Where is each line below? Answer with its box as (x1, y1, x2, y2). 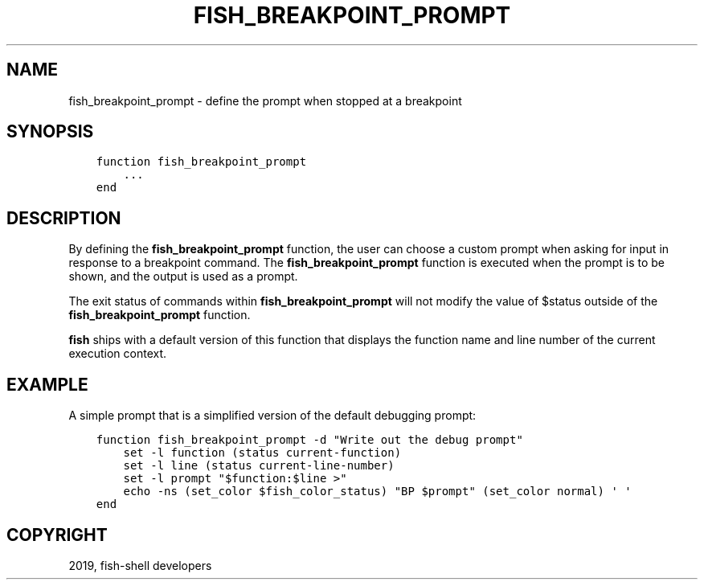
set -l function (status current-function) (123, 446, 402, 460)
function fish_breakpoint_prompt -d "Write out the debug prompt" (96, 433, 523, 447)
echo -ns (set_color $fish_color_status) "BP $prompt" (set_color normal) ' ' (123, 485, 632, 498)
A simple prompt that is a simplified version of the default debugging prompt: (68, 408, 477, 423)
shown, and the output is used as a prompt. (68, 269, 298, 284)
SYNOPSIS (6, 121, 94, 142)
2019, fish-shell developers (68, 558, 212, 572)
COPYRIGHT (6, 524, 108, 545)
